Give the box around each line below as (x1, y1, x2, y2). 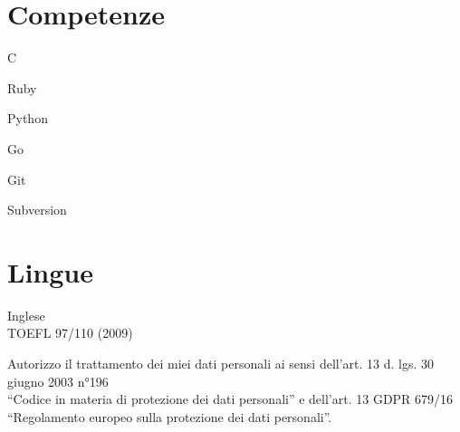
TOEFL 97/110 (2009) (7, 323, 133, 342)
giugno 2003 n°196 (7, 371, 109, 390)
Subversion (7, 200, 67, 219)
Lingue (7, 253, 93, 290)
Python (7, 109, 48, 128)
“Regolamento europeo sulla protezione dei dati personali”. (7, 407, 332, 426)
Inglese (7, 305, 45, 324)
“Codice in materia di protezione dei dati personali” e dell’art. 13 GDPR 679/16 (7, 389, 454, 408)
